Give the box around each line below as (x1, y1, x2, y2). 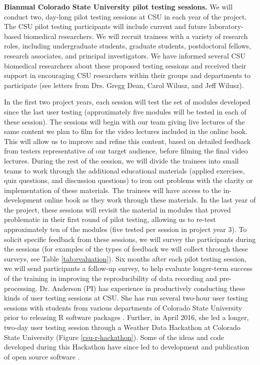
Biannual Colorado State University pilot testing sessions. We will (4, 1, 233, 11)
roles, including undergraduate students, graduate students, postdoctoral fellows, (4, 40, 251, 51)
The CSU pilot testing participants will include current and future (4, 21, 207, 31)
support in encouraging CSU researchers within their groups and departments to (4, 70, 251, 80)
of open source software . (4, 351, 80, 361)
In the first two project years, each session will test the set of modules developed (4, 96, 250, 107)
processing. (4, 282, 37, 293)
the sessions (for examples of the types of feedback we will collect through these (4, 243, 248, 254)
